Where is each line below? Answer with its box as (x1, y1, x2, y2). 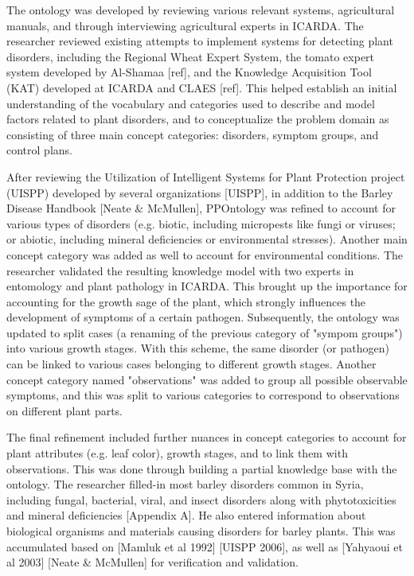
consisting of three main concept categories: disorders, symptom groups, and (6, 126, 379, 142)
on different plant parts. (6, 402, 123, 418)
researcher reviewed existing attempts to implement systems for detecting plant (6, 33, 393, 49)
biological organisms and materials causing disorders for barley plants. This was (6, 523, 396, 539)
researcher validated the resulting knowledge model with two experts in (6, 262, 354, 278)
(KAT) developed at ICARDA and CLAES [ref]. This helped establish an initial (6, 79, 397, 95)
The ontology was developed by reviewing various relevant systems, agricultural (6, 2, 395, 18)
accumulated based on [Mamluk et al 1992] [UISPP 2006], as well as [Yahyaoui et (6, 538, 403, 555)
